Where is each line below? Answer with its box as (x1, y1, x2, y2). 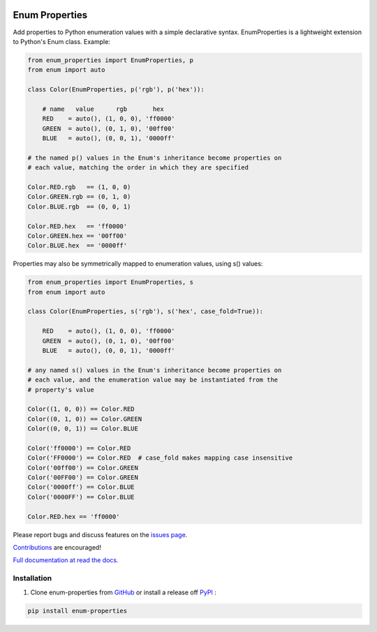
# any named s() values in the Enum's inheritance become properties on (27, 366, 282, 374)
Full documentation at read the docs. (13, 556, 119, 564)
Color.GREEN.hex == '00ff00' (27, 232, 128, 240)
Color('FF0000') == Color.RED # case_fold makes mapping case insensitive (27, 454, 293, 462)
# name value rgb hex (42, 105, 164, 113)
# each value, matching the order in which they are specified (27, 164, 249, 172)
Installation (13, 573, 52, 583)
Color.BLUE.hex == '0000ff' (27, 241, 128, 250)
